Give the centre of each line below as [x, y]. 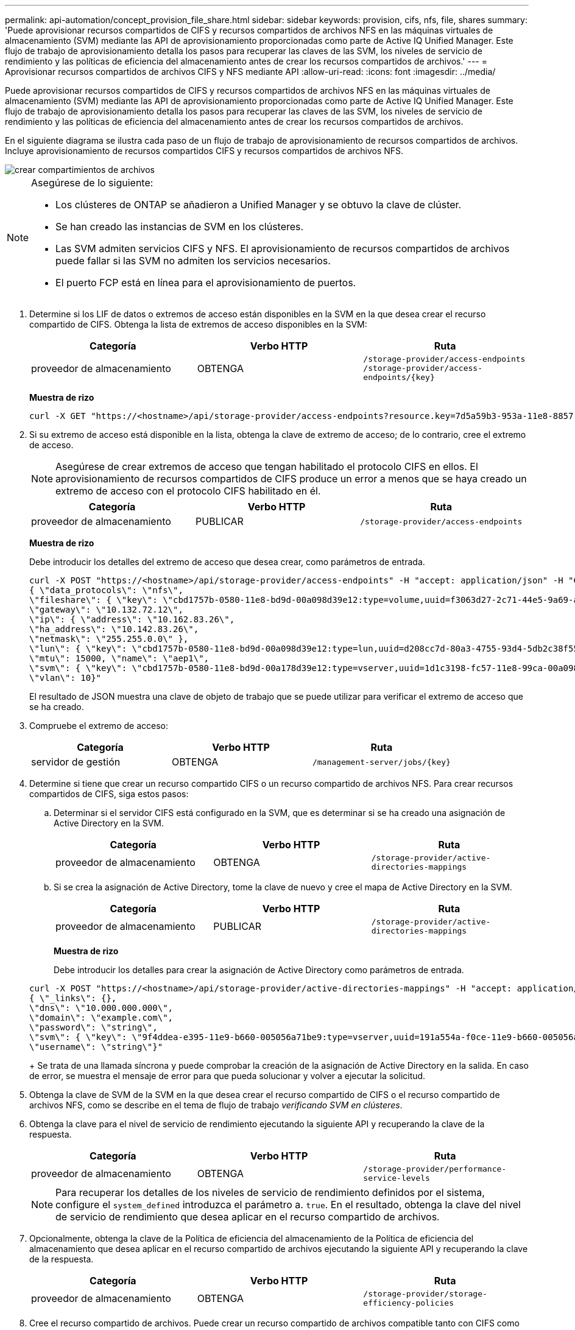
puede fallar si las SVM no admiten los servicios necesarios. [193, 261]
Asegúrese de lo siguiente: [92, 183]
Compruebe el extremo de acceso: [99, 726]
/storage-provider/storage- [425, 1294]
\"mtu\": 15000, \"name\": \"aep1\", [119, 658]
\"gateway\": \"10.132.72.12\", [106, 610]
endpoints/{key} [399, 377]
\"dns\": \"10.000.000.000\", [101, 1008]
